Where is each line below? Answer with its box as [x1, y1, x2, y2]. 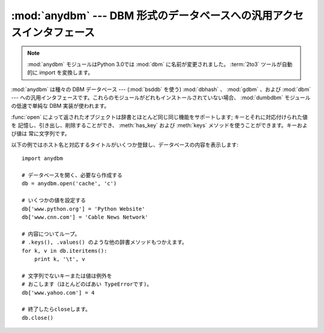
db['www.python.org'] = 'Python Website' [22, 205, 145, 212]
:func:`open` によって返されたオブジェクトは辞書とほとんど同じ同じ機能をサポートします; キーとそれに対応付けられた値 [11, 113, 308, 120]
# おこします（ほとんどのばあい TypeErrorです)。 [22, 281, 152, 287]
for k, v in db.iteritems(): [22, 247, 107, 254]
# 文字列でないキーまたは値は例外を [22, 273, 112, 279]
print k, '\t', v [34, 255, 85, 262]
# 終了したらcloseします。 [22, 306, 91, 313]
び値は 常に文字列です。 [11, 130, 70, 137]
